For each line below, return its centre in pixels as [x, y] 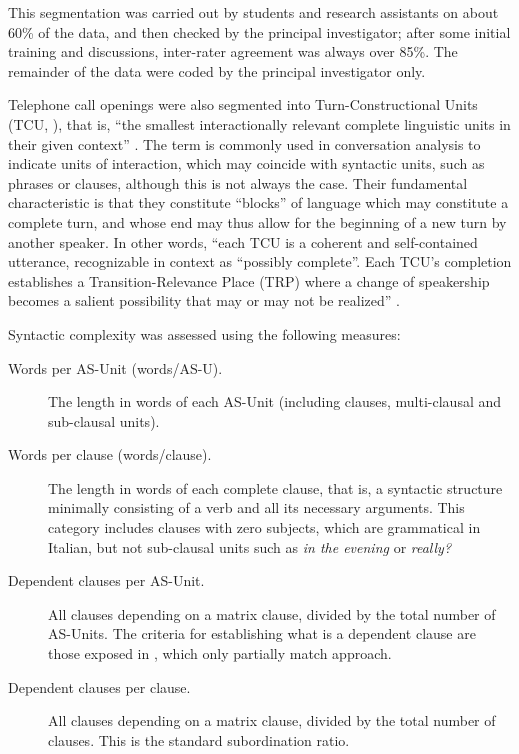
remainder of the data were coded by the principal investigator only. [217, 70]
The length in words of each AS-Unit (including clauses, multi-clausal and [275, 401]
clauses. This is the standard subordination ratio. [199, 739]
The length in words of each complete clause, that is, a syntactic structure [275, 487]
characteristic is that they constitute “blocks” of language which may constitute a [258, 202]
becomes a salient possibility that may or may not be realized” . [204, 300]
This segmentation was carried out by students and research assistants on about [253, 12]
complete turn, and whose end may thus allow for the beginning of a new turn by [257, 221]
